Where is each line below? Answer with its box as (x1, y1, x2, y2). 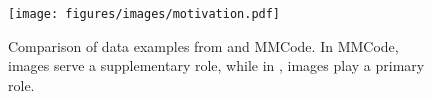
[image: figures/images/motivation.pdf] (8, 7, 281, 21)
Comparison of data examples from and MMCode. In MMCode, (8, 35, 399, 56)
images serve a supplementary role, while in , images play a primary (8, 55, 425, 76)
